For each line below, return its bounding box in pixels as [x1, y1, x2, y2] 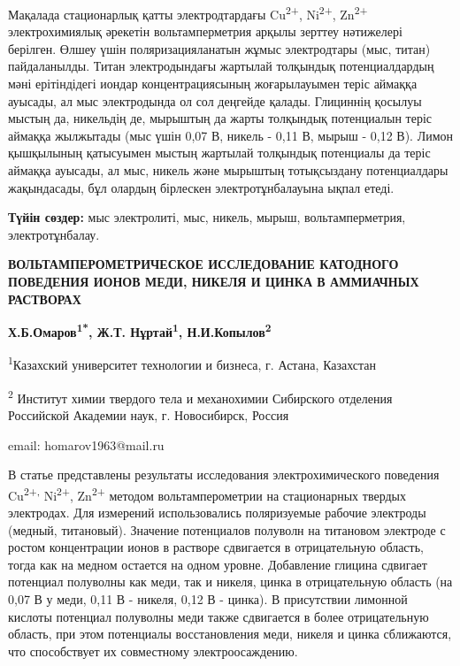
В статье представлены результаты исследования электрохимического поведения [8, 465, 440, 484]
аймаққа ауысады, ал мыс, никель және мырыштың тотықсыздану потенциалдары [8, 161, 448, 179]
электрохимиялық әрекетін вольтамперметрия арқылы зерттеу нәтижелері [8, 22, 402, 41]
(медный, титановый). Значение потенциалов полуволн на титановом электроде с [8, 520, 446, 539]
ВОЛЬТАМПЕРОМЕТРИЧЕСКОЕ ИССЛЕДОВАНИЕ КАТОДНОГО [8, 255, 399, 273]
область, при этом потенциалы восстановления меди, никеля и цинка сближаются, [8, 624, 452, 643]
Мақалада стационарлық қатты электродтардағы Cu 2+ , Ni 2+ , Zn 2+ [8, 3, 368, 23]
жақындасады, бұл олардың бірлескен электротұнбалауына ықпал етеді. [8, 178, 395, 196]
